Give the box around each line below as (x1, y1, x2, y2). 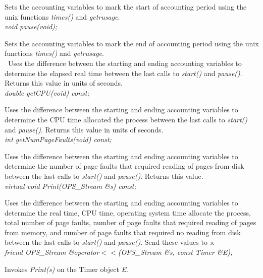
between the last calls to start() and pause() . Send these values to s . (5, 237, 215, 247)
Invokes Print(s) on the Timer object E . (5, 263, 128, 274)
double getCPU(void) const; (5, 87, 89, 98)
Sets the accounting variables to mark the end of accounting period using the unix (5, 38, 259, 48)
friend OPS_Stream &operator (5, 247, 99, 257)
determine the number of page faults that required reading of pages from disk (5, 161, 244, 171)
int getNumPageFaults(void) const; (5, 134, 112, 145)
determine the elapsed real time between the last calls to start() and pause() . (5, 67, 242, 78)
